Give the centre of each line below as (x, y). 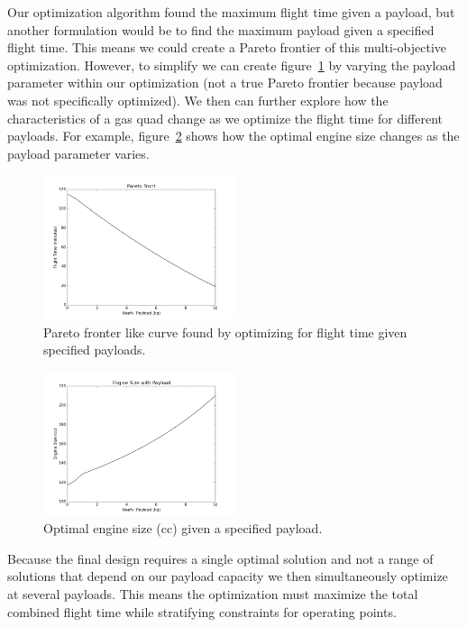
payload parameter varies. (78, 153)
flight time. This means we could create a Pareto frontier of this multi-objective (227, 47)
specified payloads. (95, 350)
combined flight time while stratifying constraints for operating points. (202, 611)
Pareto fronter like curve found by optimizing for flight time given (225, 332)
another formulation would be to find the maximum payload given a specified (221, 29)
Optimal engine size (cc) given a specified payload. (183, 528)
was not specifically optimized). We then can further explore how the (198, 100)
